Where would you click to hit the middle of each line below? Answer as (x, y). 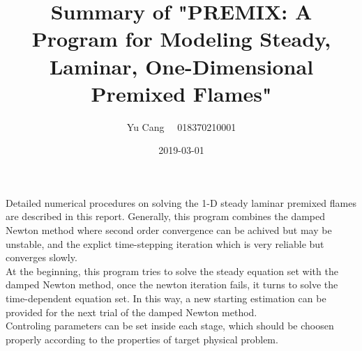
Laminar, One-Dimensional (181, 66)
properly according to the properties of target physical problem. (142, 339)
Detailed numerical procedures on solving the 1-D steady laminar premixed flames (181, 202)
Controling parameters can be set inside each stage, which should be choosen (170, 326)
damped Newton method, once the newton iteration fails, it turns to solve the (172, 284)
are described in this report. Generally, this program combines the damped (166, 216)
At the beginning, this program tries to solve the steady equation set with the (172, 271)
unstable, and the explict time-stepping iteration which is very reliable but (165, 243)
